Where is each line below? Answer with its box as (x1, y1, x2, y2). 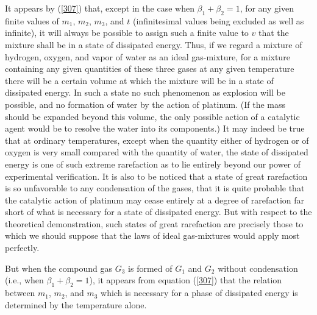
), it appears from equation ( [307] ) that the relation (89, 274, 282, 286)
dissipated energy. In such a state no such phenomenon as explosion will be (5, 86, 285, 99)
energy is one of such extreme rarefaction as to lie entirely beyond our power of (5, 157, 301, 170)
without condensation (218, 261, 298, 274)
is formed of (128, 261, 173, 274)
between (5, 286, 35, 299)
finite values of (5, 14, 59, 27)
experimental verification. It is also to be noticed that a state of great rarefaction (5, 169, 308, 182)
